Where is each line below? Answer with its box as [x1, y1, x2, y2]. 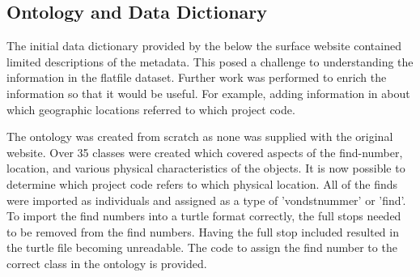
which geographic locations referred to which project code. [6, 100, 295, 117]
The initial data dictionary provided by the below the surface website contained [6, 37, 401, 54]
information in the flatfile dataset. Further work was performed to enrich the [6, 69, 387, 86]
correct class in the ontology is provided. [6, 254, 207, 271]
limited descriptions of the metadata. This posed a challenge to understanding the [6, 53, 414, 70]
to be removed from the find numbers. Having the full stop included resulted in [6, 223, 399, 240]
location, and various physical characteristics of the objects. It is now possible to [6, 160, 405, 177]
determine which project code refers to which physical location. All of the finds [6, 175, 397, 192]
